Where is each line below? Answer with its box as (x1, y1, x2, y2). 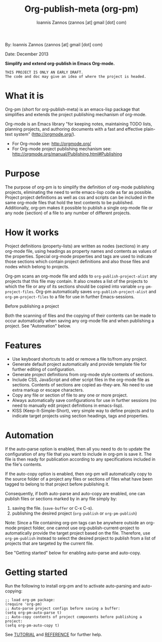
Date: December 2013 (5, 51, 49, 57)
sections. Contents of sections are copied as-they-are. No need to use (12, 382, 153, 387)
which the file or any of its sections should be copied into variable (5, 283, 137, 289)
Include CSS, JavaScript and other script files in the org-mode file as (12, 377, 150, 382)
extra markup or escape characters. (12, 387, 84, 393)
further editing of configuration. (12, 366, 76, 372)
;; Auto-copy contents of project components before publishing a (5, 614, 142, 619)
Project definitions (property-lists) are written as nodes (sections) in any (5, 243, 149, 249)
